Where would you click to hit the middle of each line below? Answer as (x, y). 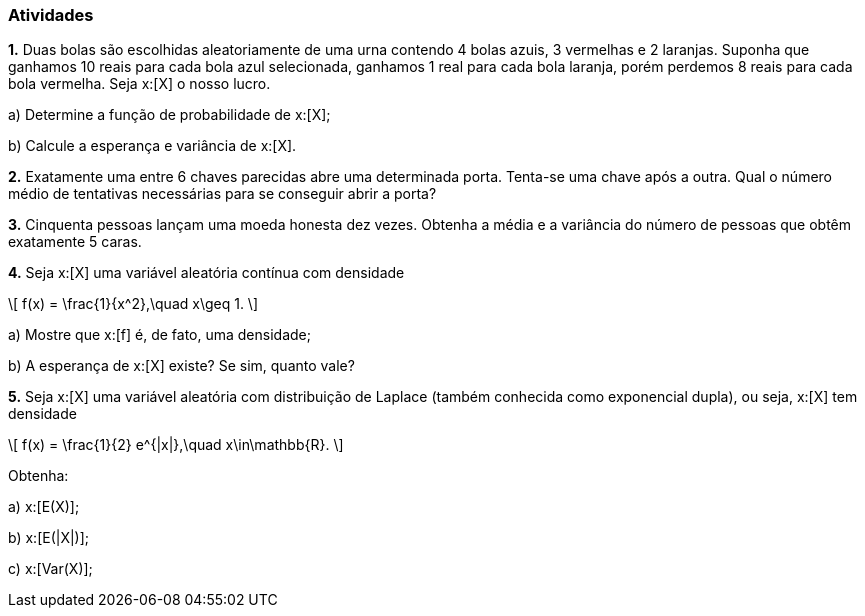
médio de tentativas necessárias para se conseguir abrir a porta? (222, 194)
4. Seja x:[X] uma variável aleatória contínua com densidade (206, 273)
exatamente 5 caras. (75, 242)
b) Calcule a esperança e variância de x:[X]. (152, 146)
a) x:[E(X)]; (44, 507)
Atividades (51, 15)
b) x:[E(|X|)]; (49, 538)
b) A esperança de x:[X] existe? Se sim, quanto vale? (181, 366)
